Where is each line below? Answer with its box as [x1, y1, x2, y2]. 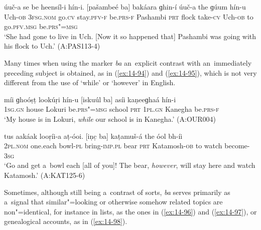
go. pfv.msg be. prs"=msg [4, 21, 78, 32]
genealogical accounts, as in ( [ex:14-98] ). [4, 216, 127, 226]
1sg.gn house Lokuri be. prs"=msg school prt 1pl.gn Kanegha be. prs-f [4, 104, 219, 114]
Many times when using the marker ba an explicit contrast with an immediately [4, 57, 252, 68]
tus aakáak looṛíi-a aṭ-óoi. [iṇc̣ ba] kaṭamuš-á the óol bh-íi [4, 130, 183, 141]
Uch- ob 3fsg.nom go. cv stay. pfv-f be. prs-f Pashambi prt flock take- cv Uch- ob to [4, 11, 253, 22]
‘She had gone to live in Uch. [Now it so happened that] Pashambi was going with [4, 31, 256, 41]
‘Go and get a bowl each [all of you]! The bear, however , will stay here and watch [4, 160, 255, 170]
